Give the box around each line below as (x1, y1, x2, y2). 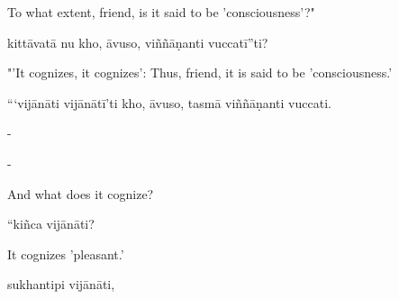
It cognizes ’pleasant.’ (7, 244, 124, 263)
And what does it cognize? (7, 184, 154, 203)
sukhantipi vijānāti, (7, 275, 115, 294)
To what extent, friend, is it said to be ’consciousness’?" (7, 3, 315, 21)
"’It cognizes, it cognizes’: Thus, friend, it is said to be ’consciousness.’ (7, 63, 393, 82)
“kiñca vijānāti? (7, 214, 95, 233)
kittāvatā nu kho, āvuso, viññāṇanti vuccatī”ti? (7, 32, 268, 51)
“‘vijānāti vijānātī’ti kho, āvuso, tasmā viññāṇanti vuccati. (7, 93, 331, 112)
